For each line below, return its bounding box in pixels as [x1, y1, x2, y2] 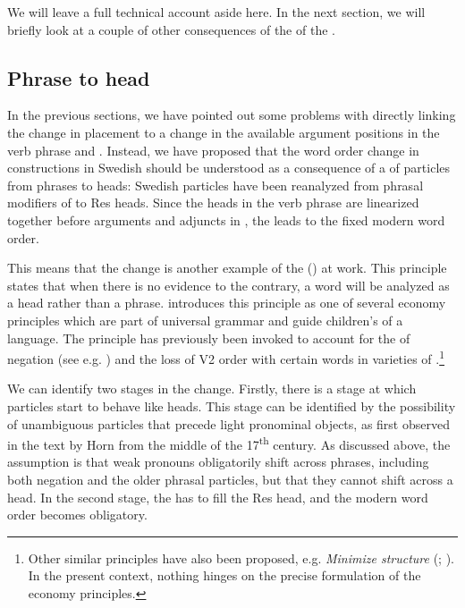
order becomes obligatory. [7, 505, 148, 524]
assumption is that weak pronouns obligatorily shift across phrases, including [7, 452, 429, 471]
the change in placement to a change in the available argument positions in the [7, 122, 440, 141]
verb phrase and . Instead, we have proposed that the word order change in [7, 140, 419, 159]
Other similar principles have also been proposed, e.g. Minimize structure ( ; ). [28, 548, 455, 567]
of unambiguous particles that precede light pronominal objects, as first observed [7, 414, 450, 433]
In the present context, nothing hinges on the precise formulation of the [28, 566, 421, 585]
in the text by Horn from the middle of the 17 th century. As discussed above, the [7, 433, 451, 453]
